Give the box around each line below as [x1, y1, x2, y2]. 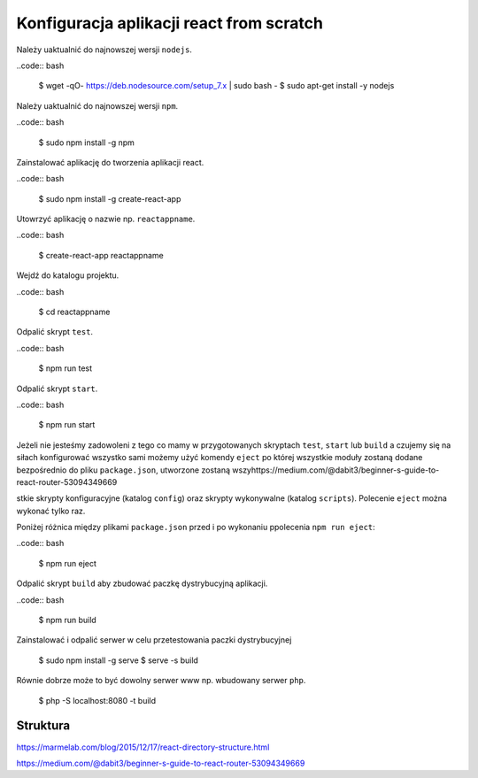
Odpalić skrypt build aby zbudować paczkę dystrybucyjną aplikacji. [16, 578, 268, 589]
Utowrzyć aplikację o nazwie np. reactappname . [16, 213, 196, 225]
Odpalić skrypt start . [16, 383, 98, 394]
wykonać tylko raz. [16, 505, 86, 516]
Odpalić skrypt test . [16, 327, 93, 337]
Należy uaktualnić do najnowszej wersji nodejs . [16, 44, 192, 55]
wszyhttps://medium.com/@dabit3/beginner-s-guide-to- [231, 465, 440, 475]
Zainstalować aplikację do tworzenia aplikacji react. [16, 157, 204, 167]
